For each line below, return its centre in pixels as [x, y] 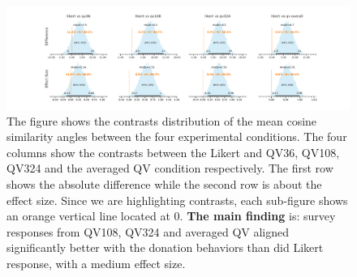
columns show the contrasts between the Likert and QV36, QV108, [173, 152]
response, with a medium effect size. [96, 264]
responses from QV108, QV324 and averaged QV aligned [148, 231]
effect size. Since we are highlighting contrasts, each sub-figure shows [177, 200]
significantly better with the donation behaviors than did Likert [165, 247]
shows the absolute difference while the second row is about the [164, 184]
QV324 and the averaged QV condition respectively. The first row [170, 168]
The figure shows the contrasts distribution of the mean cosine [162, 120]
